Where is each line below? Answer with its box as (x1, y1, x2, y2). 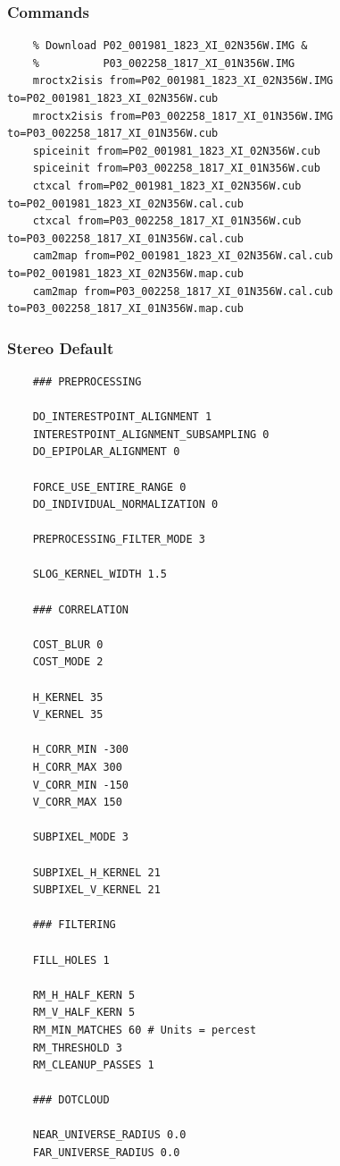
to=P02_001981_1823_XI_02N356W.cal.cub (7, 197, 244, 210)
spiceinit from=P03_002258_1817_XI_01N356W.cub (32, 162, 320, 175)
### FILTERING (32, 918, 116, 932)
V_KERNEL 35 (32, 708, 104, 722)
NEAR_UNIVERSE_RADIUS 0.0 (32, 1128, 187, 1142)
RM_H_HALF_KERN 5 (32, 988, 136, 1001)
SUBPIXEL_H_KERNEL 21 (32, 866, 161, 879)
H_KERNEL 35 (32, 690, 104, 704)
